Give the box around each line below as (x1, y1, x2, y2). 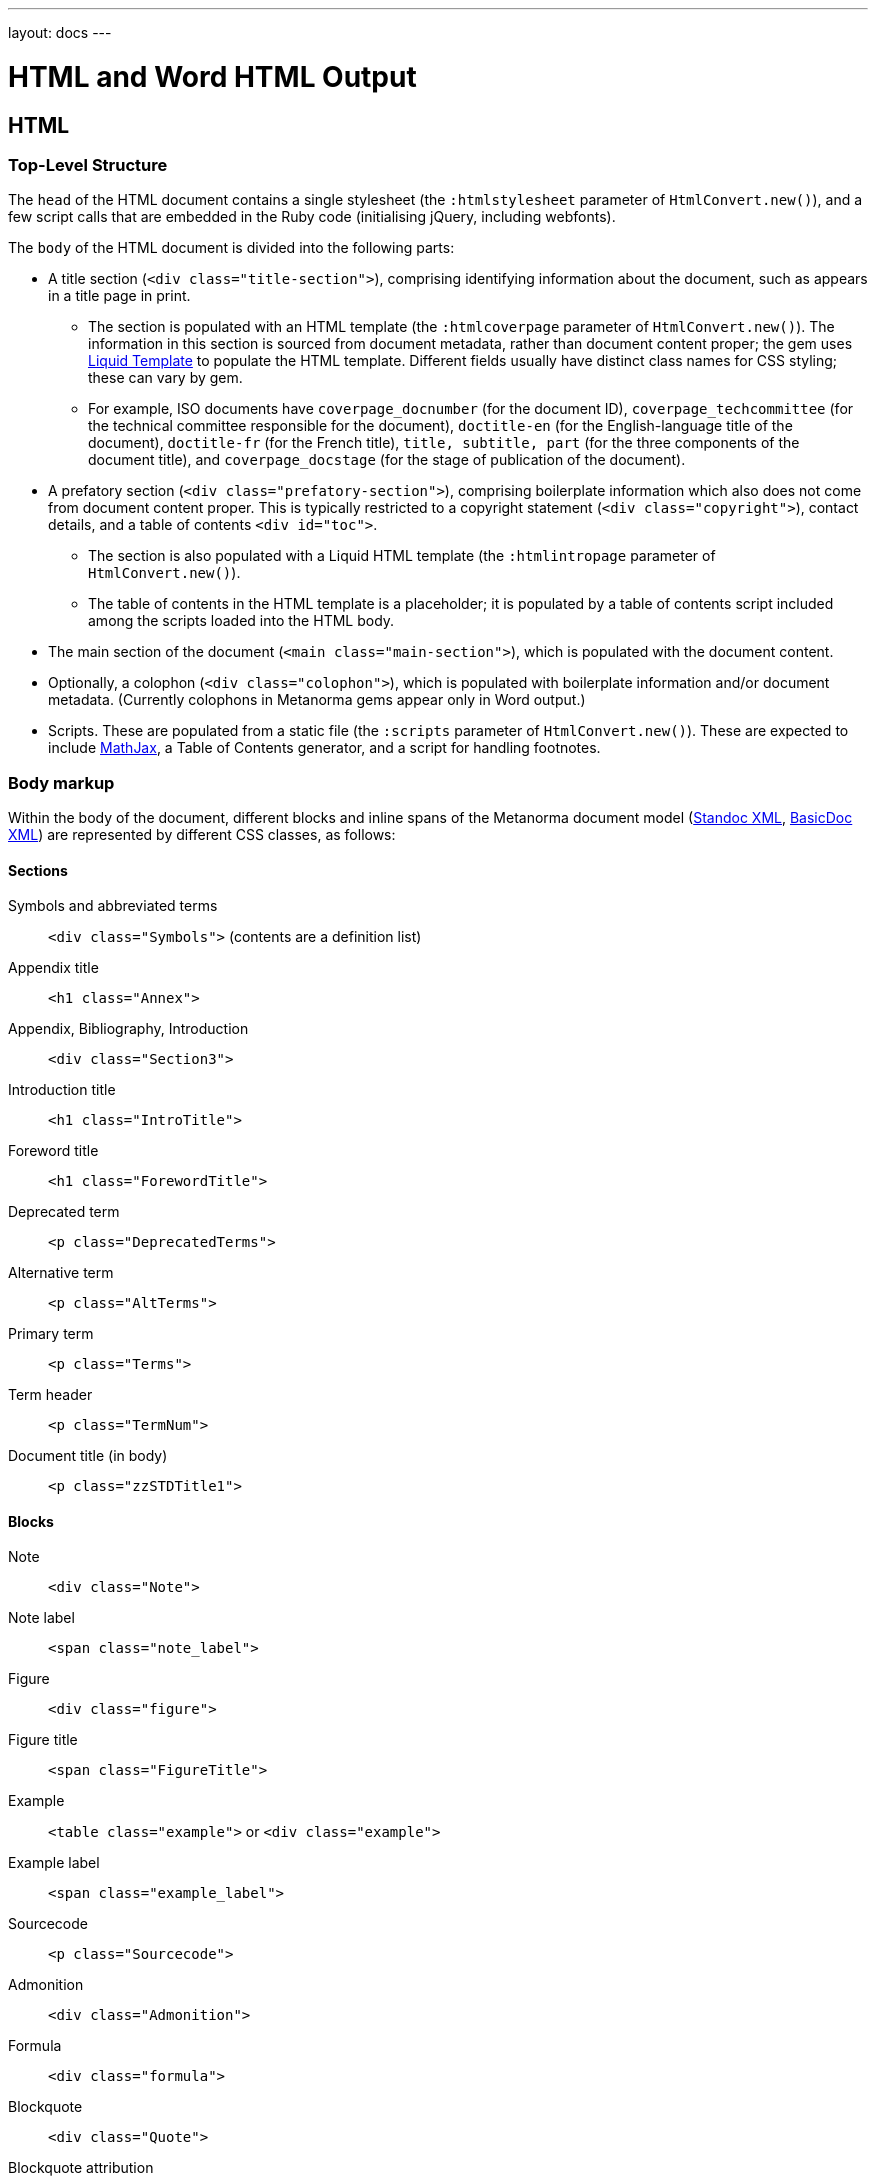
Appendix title (8, 959, 99, 977)
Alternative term (8, 1264, 114, 1282)
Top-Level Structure (8, 154, 168, 175)
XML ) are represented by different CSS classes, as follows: (8, 826, 396, 844)
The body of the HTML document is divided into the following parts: (8, 239, 455, 257)
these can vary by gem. (88, 369, 243, 387)
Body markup (8, 772, 115, 793)
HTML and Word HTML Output (8, 59, 417, 94)
